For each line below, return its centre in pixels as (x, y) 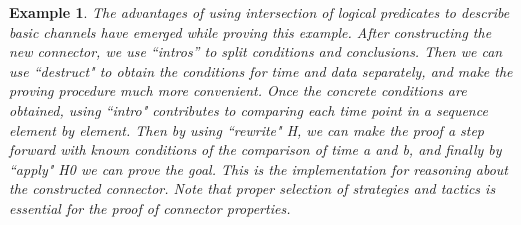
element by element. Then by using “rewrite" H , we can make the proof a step (247, 129)
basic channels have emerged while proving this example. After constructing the (250, 31)
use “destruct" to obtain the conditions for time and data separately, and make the (261, 70)
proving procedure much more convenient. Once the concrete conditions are (238, 90)
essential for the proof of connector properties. (150, 207)
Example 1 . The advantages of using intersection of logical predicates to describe (259, 12)
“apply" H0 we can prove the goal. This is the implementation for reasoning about (258, 168)
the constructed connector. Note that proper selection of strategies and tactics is (252, 188)
